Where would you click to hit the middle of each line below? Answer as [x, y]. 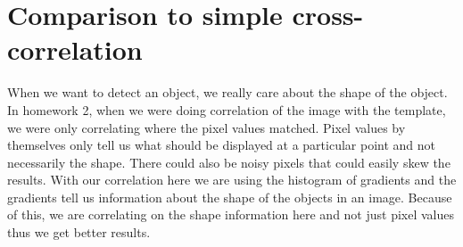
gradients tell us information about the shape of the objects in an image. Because [230, 197]
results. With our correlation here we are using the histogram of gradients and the [232, 180]
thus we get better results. [79, 232]
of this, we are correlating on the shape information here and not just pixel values [231, 214]
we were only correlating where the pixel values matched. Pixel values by [207, 127]
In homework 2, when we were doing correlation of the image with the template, [227, 109]
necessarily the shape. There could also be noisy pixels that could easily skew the [229, 162]
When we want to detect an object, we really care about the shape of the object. [227, 92]
